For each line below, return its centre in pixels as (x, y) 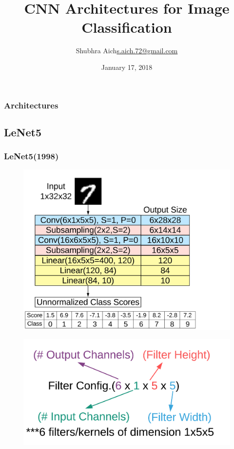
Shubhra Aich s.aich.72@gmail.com (127, 51)
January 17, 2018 (127, 67)
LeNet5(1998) (31, 156)
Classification (127, 27)
